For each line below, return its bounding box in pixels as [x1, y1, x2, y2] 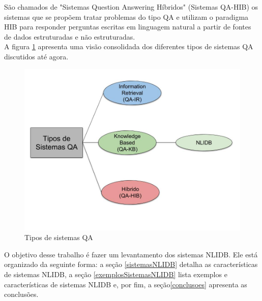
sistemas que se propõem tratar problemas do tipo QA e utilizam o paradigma [4, 11, 249, 22]
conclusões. [4, 289, 39, 299]
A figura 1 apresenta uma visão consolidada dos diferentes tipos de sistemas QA [4, 41, 253, 52]
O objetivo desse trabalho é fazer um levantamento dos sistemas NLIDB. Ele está [4, 249, 258, 259]
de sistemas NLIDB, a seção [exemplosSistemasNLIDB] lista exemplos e [4, 269, 227, 279]
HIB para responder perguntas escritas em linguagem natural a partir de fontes [4, 21, 251, 32]
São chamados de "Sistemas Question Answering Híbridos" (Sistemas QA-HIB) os [4, 2, 258, 12]
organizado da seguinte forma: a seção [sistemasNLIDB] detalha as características [4, 259, 258, 270]
